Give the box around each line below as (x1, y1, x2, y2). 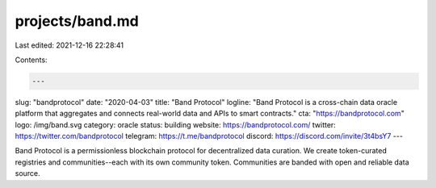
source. (15, 169, 40, 178)
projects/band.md (15, 12, 139, 30)
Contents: (15, 55, 48, 65)
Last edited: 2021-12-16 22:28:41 (15, 40, 124, 50)
